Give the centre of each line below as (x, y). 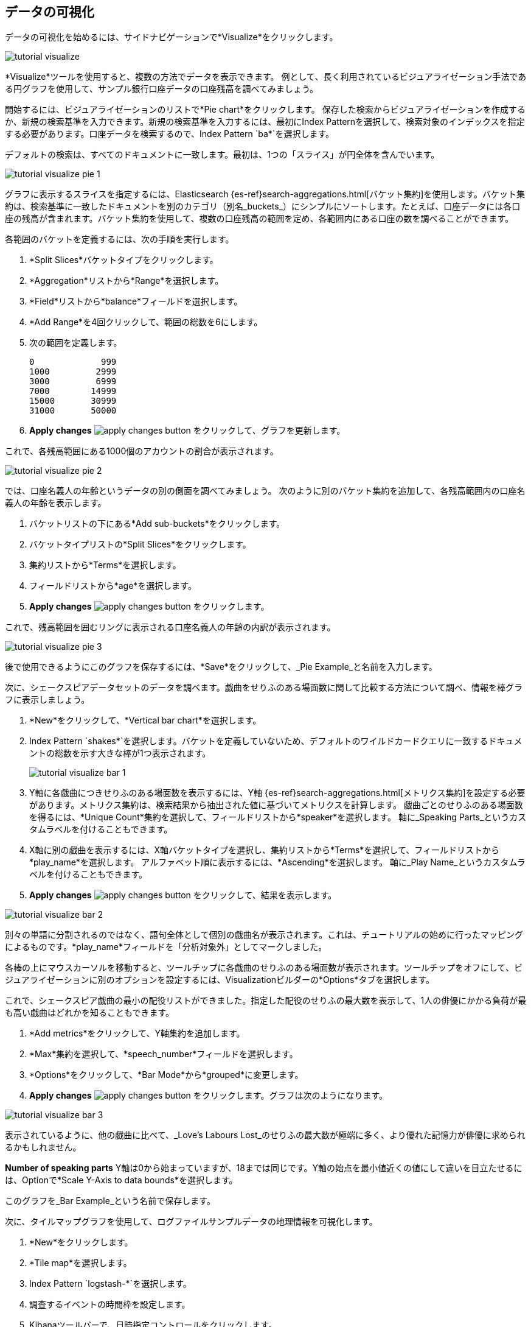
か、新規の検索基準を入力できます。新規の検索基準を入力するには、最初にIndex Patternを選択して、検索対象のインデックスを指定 (265, 122)
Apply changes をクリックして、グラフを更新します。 (187, 431)
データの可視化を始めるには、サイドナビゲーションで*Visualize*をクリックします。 (172, 37)
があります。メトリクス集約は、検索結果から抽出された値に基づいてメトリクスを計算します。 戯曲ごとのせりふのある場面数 (276, 805)
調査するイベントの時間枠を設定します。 (110, 1304)
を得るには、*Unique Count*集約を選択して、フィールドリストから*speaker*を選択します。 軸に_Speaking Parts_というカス (278, 817)
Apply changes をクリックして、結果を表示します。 (183, 895)
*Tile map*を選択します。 (81, 1263)
